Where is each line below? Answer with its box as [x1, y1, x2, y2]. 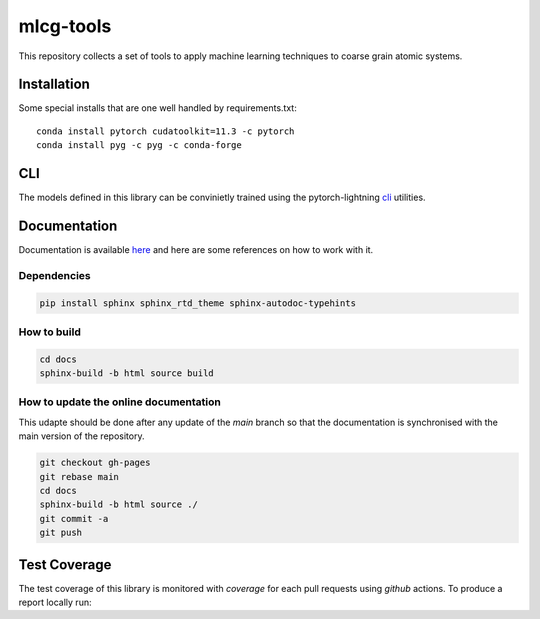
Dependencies [18, 268, 92, 282]
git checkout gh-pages [39, 457, 151, 469]
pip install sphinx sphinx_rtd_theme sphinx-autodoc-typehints [39, 297, 357, 309]
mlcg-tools [18, 15, 112, 37]
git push [39, 527, 83, 539]
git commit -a [39, 513, 109, 524]
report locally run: [18, 596, 92, 609]
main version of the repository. [18, 430, 145, 442]
